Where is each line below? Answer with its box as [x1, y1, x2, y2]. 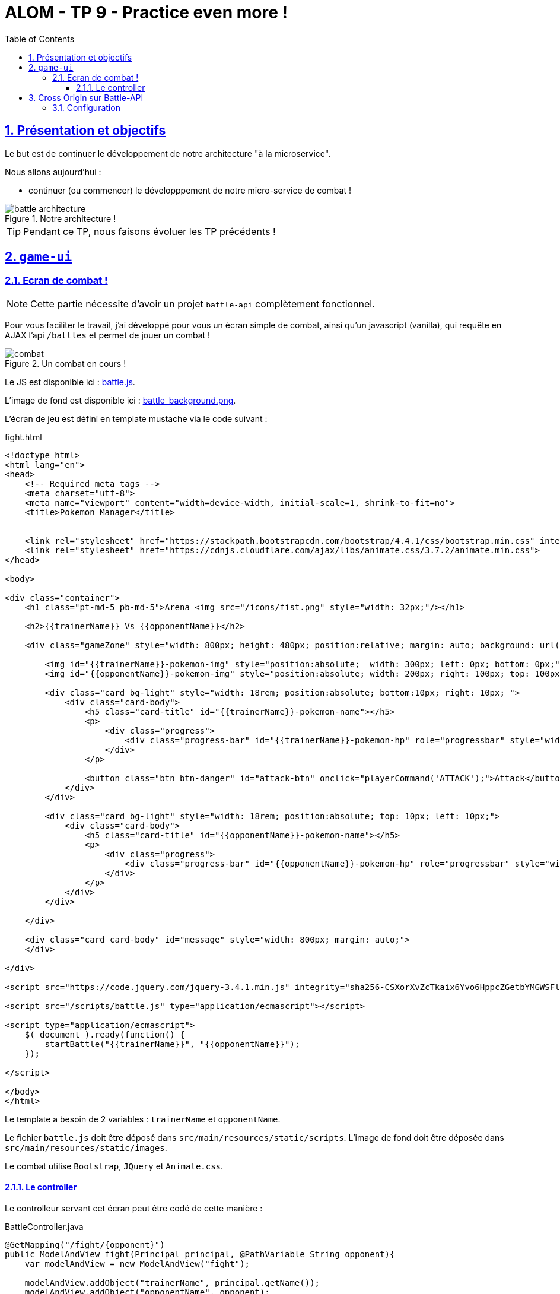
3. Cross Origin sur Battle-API [28, 92, 144, 103]
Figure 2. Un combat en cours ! [5, 358, 126, 369]
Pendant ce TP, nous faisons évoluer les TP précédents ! [23, 225, 276, 237]
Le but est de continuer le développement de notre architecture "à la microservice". [5, 148, 331, 158]
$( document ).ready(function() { [24, 1029, 185, 1039]
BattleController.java [5, 1222, 84, 1232]
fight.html [5, 432, 42, 442]
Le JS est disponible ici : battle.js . [5, 376, 135, 387]
